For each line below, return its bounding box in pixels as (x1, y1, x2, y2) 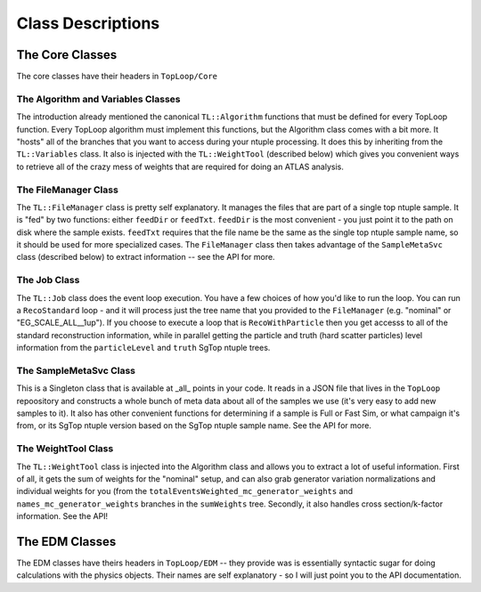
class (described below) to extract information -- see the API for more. (16, 252, 275, 263)
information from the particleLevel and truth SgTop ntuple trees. (16, 343, 271, 353)
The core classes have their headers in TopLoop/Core (16, 71, 218, 82)
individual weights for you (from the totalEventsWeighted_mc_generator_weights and (16, 486, 354, 497)
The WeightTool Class (16, 442, 114, 455)
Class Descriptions (16, 13, 160, 33)
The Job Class (16, 274, 80, 287)
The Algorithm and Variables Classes (16, 93, 181, 105)
